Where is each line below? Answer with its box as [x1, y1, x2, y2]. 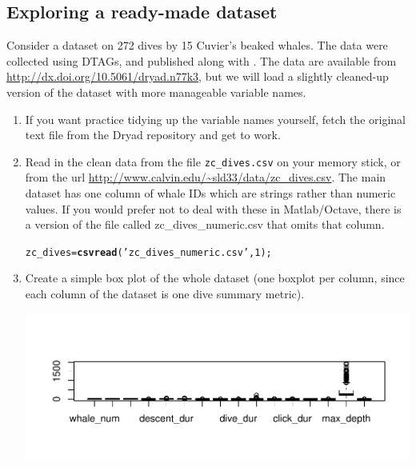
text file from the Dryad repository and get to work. [25, 126, 281, 143]
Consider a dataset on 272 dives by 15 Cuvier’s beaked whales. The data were [6, 37, 388, 54]
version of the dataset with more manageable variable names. [6, 83, 306, 100]
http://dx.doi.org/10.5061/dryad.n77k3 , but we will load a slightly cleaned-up [6, 68, 389, 85]
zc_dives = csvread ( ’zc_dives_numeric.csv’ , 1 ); [25, 246, 272, 258]
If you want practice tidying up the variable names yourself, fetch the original [25, 110, 406, 127]
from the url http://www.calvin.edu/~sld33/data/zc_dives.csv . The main [25, 169, 386, 186]
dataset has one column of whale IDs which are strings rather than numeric [25, 185, 396, 202]
